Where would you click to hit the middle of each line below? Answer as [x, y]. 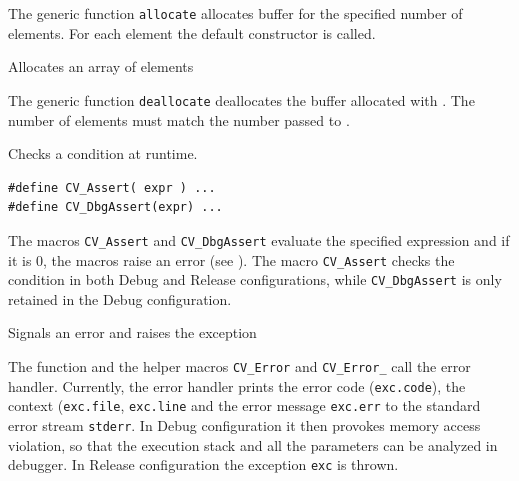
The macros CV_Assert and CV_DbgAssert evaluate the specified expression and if [259, 239]
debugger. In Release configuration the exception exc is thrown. [203, 464]
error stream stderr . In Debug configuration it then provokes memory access [244, 425]
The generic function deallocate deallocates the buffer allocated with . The [241, 99]
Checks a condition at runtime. [103, 153]
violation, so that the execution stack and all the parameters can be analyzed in [253, 444]
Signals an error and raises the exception [132, 332]
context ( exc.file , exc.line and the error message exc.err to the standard [244, 405]
